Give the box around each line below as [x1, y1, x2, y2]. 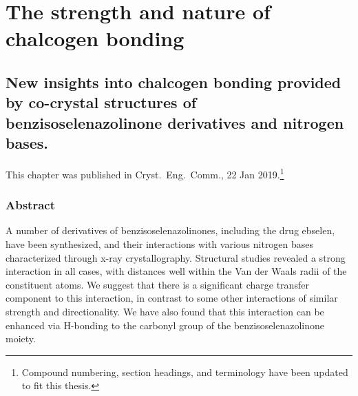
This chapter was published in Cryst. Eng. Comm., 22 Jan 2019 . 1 [6, 165, 284, 181]
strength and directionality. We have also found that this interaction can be [6, 304, 324, 318]
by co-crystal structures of [6, 92, 197, 113]
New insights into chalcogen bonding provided [6, 71, 341, 92]
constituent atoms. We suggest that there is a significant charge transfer [6, 277, 309, 291]
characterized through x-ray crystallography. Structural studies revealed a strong [6, 250, 346, 264]
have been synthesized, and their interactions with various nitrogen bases [6, 237, 314, 251]
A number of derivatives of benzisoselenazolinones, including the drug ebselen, [6, 223, 335, 238]
